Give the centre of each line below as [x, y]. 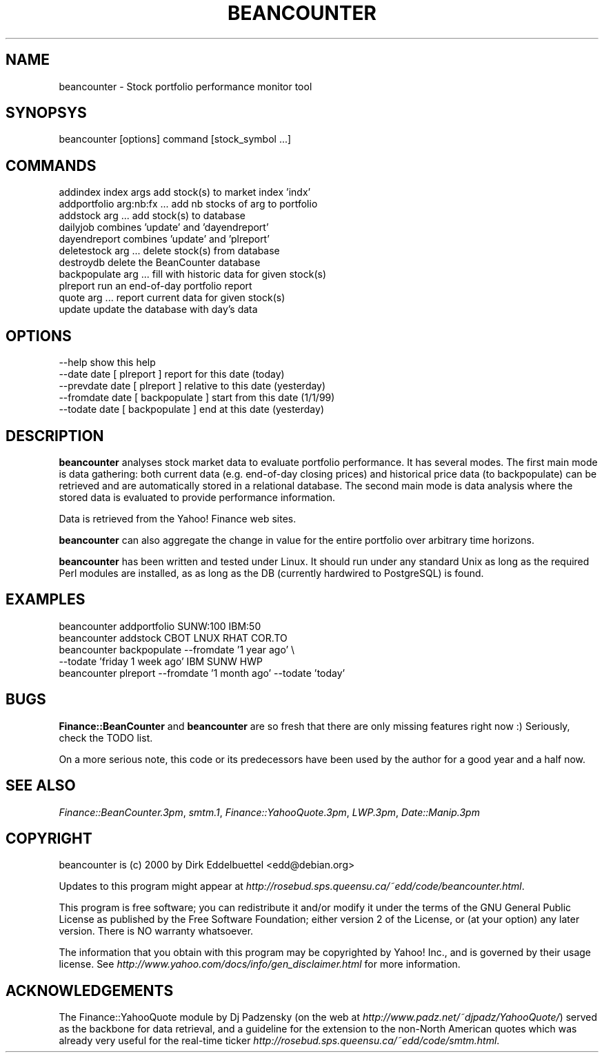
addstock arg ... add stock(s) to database [152, 216]
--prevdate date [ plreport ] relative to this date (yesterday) [192, 386]
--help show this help [107, 363]
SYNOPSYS [46, 113]
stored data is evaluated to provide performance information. [197, 497]
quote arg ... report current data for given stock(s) [172, 298]
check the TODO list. [106, 737]
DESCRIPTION [55, 436]
